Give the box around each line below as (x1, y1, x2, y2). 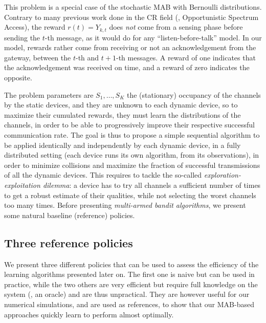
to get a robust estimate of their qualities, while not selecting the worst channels (4, 189, 256, 200)
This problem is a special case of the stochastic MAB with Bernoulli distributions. (4, 2, 262, 12)
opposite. (4, 72, 32, 83)
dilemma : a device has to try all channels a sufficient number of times (42, 179, 261, 190)
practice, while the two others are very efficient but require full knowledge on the (4, 278, 258, 289)
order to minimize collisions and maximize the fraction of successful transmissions (4, 159, 260, 170)
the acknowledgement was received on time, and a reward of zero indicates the (4, 62, 250, 73)
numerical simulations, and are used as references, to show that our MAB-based (4, 298, 254, 309)
